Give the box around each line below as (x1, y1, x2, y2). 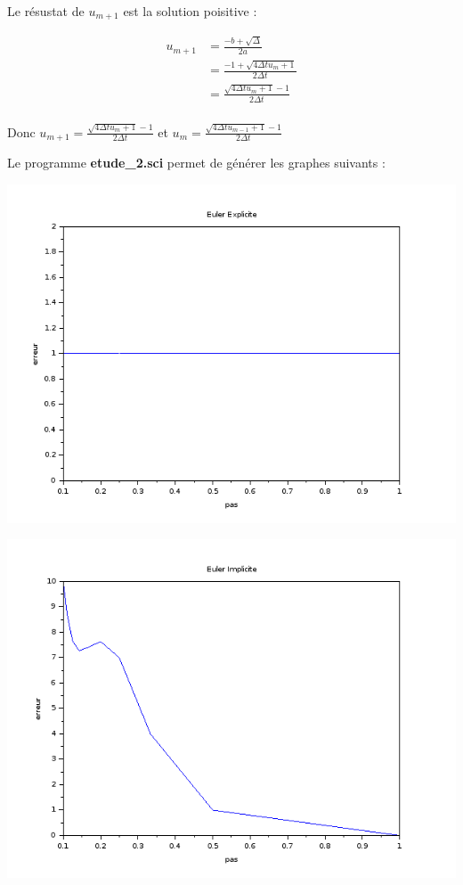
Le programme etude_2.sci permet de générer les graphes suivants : (7, 152, 386, 171)
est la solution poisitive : (123, 2, 257, 20)
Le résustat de (7, 2, 85, 20)
